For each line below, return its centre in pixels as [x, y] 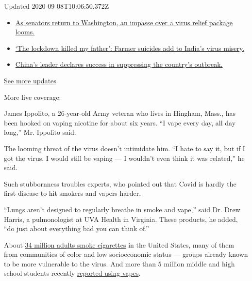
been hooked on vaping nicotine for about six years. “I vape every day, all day [120, 122]
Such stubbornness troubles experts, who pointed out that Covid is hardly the [120, 183]
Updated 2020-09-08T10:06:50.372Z [57, 6]
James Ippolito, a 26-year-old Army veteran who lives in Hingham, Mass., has [120, 113]
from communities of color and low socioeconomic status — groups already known [126, 254]
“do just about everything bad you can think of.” [76, 228]
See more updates [30, 80]
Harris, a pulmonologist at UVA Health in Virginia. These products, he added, [121, 219]
